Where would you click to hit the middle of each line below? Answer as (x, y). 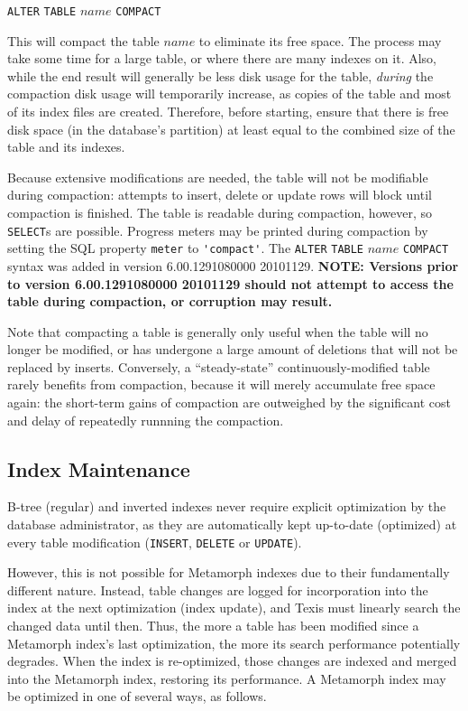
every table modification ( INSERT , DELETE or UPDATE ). (155, 542)
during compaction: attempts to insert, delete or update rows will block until (220, 195)
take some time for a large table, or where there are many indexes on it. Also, (222, 58)
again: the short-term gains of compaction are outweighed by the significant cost (229, 402)
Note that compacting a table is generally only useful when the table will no (218, 331)
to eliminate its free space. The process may (320, 40)
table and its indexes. (66, 147)
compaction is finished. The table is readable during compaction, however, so (220, 212)
